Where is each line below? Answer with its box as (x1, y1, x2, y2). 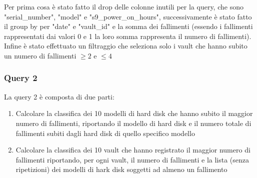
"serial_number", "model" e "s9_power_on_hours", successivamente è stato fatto (4, 11, 252, 21)
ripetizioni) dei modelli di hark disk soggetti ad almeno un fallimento (15, 164, 227, 174)
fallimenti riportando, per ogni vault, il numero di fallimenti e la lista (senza (15, 154, 249, 164)
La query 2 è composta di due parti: (4, 91, 114, 101)
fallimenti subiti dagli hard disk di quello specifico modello (15, 127, 195, 138)
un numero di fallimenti (4, 50, 76, 60)
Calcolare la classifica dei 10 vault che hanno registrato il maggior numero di (15, 144, 250, 155)
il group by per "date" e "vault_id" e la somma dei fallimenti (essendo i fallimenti (4, 21, 253, 31)
